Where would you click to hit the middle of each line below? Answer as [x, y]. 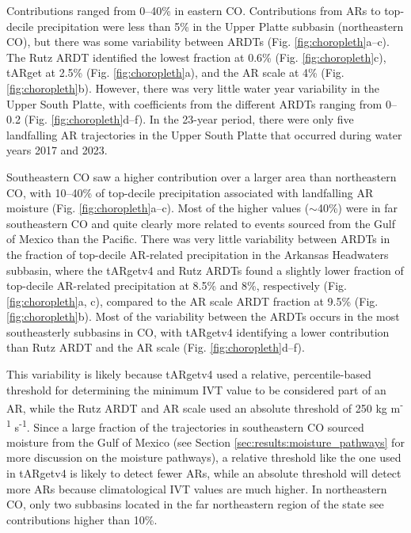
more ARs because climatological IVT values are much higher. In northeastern [197, 488]
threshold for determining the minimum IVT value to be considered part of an [196, 389]
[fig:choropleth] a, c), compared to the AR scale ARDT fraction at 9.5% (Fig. [192, 301]
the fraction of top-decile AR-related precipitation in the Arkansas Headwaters [198, 254]
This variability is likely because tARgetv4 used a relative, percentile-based [189, 374]
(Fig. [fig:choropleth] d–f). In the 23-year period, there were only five [189, 119]
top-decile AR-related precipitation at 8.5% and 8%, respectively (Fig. [177, 286]
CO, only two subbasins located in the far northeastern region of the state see [195, 504]
